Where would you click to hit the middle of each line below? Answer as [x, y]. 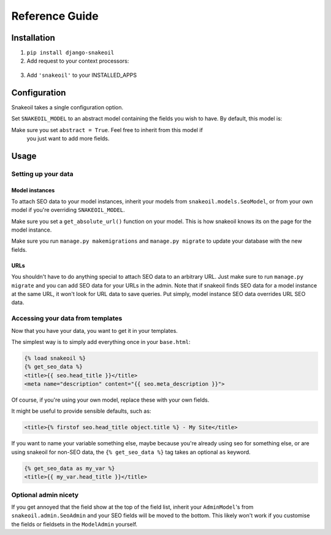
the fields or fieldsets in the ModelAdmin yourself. [74, 524]
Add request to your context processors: [78, 61]
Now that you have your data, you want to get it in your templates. [94, 330]
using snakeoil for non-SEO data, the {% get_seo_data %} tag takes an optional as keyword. [131, 452]
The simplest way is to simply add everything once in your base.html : [101, 342]
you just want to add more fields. [68, 138]
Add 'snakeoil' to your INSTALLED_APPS [82, 75]
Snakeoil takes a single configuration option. [67, 107]
